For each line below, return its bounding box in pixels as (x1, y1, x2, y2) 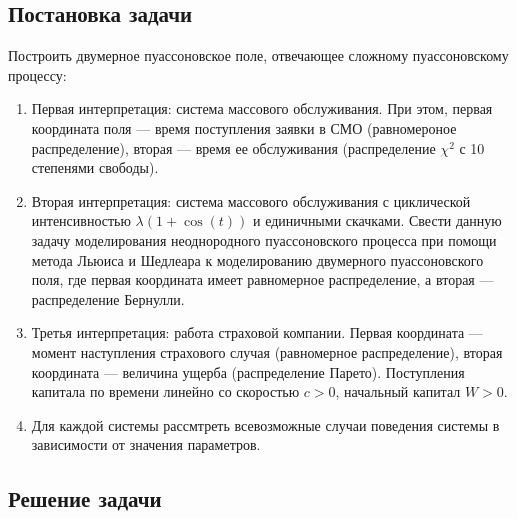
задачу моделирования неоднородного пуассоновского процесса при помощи (31, 229, 497, 250)
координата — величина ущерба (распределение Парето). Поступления (31, 361, 465, 382)
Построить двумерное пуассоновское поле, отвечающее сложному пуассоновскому (8, 45, 509, 66)
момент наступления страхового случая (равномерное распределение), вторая (31, 341, 503, 362)
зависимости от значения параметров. (31, 434, 261, 455)
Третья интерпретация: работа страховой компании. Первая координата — (31, 322, 483, 343)
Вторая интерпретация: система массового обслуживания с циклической (31, 190, 471, 211)
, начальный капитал (335, 381, 461, 402)
